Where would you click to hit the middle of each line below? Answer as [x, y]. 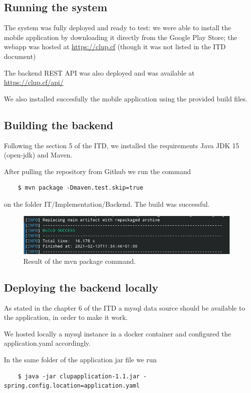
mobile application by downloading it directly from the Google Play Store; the [121, 37]
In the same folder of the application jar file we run [81, 360]
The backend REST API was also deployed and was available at [99, 72]
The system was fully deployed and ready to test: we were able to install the [118, 28]
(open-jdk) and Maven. [38, 155]
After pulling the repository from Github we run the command [98, 171]
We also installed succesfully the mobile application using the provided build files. [126, 98]
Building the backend [59, 125]
